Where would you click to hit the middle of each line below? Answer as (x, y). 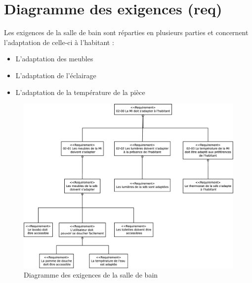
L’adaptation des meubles (54, 59)
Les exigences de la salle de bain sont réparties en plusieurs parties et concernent (126, 32)
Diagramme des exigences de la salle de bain (91, 275)
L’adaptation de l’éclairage (56, 75)
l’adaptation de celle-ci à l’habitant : (59, 42)
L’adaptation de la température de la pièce (80, 92)
